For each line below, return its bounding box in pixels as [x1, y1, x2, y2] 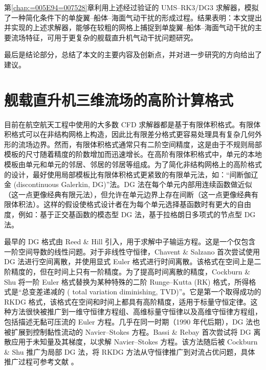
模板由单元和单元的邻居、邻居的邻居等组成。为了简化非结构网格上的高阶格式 [4, 159, 262, 170]
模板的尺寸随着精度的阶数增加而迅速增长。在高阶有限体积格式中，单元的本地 [4, 149, 262, 159]
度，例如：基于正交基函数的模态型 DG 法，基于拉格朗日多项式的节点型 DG [4, 209, 256, 220]
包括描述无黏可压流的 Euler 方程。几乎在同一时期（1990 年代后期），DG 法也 [4, 316, 260, 327]
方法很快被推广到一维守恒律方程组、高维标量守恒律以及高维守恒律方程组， [11, 306, 262, 317]
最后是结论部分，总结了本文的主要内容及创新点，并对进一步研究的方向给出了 [4, 49, 262, 60]
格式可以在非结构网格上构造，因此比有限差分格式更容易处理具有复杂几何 [11, 129, 255, 140]
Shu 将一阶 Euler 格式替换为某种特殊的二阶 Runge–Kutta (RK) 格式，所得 [4, 276, 249, 287]
